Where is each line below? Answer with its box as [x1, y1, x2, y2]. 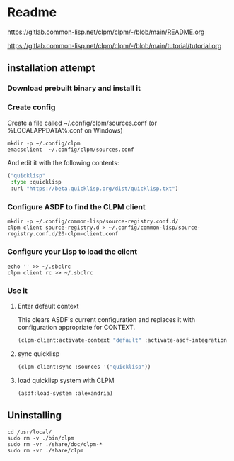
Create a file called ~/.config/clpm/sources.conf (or [7, 118, 158, 127]
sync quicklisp [17, 349, 60, 358]
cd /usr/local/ [7, 428, 52, 435]
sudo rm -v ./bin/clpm [7, 434, 74, 442]
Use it [7, 285, 28, 295]
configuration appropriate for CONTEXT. [17, 323, 136, 332]
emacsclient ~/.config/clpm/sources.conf [7, 146, 134, 153]
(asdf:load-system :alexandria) [17, 389, 113, 397]
